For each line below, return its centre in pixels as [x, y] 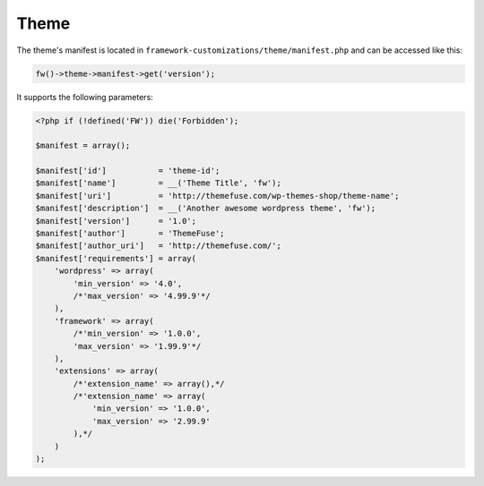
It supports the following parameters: [85, 97]
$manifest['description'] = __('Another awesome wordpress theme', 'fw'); [206, 209]
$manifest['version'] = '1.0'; [116, 221]
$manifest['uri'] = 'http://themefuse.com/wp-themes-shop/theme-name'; [217, 196]
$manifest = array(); [83, 146]
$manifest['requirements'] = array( [116, 258]
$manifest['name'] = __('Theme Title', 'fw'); [158, 183]
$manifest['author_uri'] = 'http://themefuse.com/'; [158, 246]
